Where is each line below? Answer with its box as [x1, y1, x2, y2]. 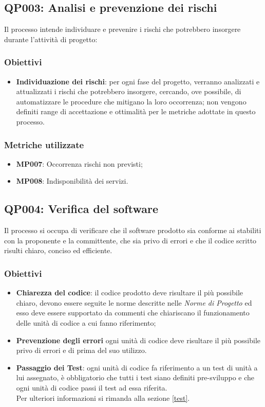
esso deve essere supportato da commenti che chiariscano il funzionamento [16, 307, 250, 318]
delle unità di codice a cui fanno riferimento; [16, 317, 156, 328]
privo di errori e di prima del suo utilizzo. [16, 345, 147, 356]
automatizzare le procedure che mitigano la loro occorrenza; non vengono [16, 96, 247, 107]
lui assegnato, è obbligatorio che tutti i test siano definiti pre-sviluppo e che [16, 372, 255, 383]
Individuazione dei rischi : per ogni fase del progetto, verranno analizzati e [16, 76, 260, 86]
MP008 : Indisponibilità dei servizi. [16, 175, 128, 186]
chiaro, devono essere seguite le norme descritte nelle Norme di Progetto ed [16, 297, 252, 308]
